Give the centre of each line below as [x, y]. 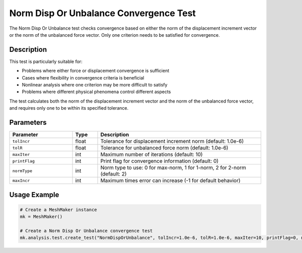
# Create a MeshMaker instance [59, 209]
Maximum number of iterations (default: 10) [152, 154]
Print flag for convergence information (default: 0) [160, 161]
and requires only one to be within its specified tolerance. [69, 108]
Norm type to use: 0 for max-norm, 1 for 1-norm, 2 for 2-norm [173, 167]
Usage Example [34, 194]
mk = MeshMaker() [41, 217]
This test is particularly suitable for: [46, 61]
